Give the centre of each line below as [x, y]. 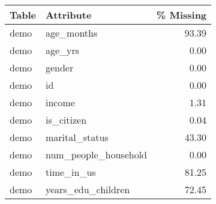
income [60, 102]
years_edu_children [88, 189]
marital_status [77, 137]
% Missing [181, 15]
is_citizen [66, 120]
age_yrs [62, 50]
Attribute [68, 15]
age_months [71, 33]
